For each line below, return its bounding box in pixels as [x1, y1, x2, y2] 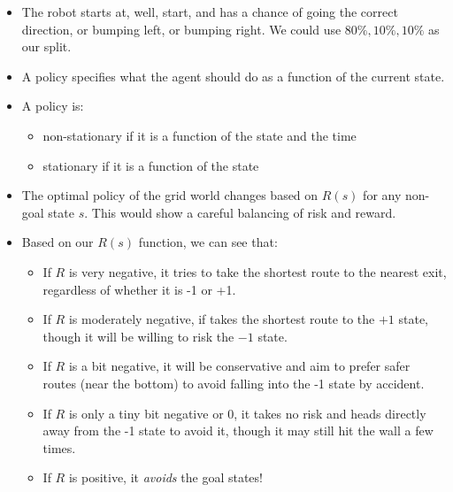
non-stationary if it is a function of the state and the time [42, 126, 357, 144]
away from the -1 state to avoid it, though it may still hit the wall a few [42, 421, 434, 440]
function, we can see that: [138, 233, 278, 251]
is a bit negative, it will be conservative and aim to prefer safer [68, 357, 411, 375]
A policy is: [21, 96, 84, 115]
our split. [21, 37, 72, 56]
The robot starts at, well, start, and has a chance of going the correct [21, 3, 398, 20]
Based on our [21, 233, 94, 251]
